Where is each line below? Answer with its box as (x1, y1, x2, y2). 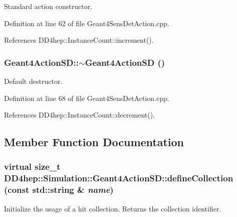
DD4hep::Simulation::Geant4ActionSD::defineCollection (4, 172, 233, 184)
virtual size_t (4, 160, 61, 173)
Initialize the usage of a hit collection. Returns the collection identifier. (4, 203, 221, 213)
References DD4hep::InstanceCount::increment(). (4, 35, 154, 45)
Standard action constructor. (4, 1, 93, 11)
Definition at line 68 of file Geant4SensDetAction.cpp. (4, 92, 169, 103)
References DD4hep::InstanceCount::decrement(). (4, 110, 155, 120)
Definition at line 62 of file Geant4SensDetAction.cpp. (4, 18, 169, 28)
